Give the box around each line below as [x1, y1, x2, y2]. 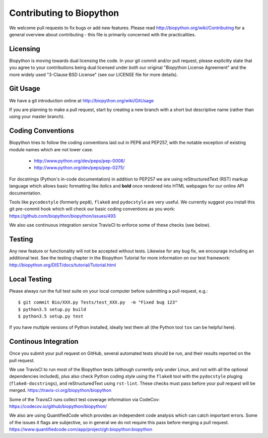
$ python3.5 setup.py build [18, 307, 86, 312]
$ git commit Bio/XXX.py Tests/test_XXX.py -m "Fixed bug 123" [18, 300, 178, 305]
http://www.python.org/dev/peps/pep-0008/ [34, 158, 125, 164]
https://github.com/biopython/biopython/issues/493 [9, 213, 116, 219]
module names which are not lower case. [9, 146, 94, 152]
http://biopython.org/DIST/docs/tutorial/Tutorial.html [9, 262, 116, 268]
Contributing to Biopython [9, 7, 119, 18]
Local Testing [9, 275, 52, 283]
